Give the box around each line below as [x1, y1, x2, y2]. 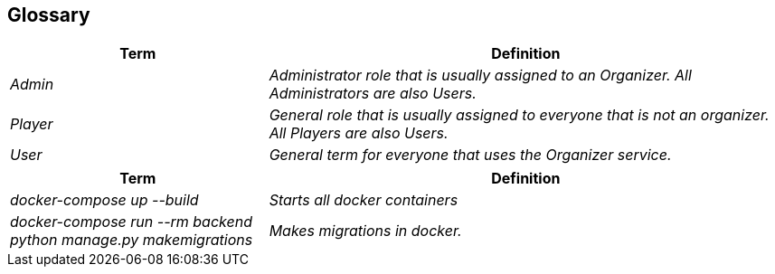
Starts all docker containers [269, 191, 458, 210]
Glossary [7, 4, 90, 26]
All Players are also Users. [269, 124, 449, 143]
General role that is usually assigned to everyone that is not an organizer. [269, 106, 770, 125]
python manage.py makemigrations [10, 231, 253, 250]
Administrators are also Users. [269, 84, 477, 103]
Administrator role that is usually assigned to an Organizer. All [269, 66, 692, 85]
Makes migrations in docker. [269, 222, 462, 241]
